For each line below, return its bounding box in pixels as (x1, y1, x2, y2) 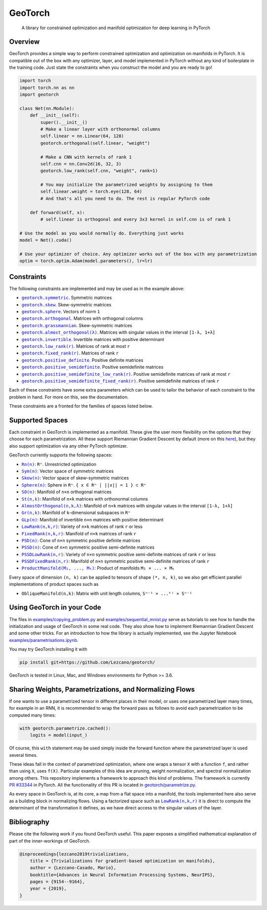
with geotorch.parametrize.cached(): (19, 725, 111, 731)
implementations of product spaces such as (9, 581, 99, 587)
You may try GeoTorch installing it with (9, 646, 88, 652)
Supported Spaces (9, 416, 68, 424)
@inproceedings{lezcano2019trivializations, (19, 851, 130, 857)
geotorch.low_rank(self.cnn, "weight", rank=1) (40, 168, 158, 173)
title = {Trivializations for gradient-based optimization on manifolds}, (30, 858, 215, 863)
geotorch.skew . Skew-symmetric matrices (21, 301, 112, 307)
